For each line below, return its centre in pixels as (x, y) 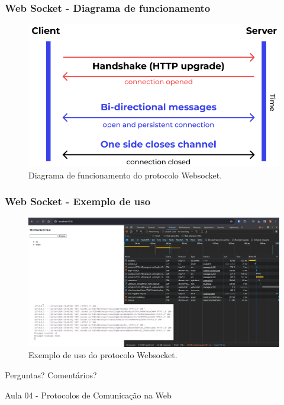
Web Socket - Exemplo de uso (78, 201)
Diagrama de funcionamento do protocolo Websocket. (125, 175)
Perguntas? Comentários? (51, 374)
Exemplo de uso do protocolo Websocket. (103, 355)
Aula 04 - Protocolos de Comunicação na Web (88, 395)
